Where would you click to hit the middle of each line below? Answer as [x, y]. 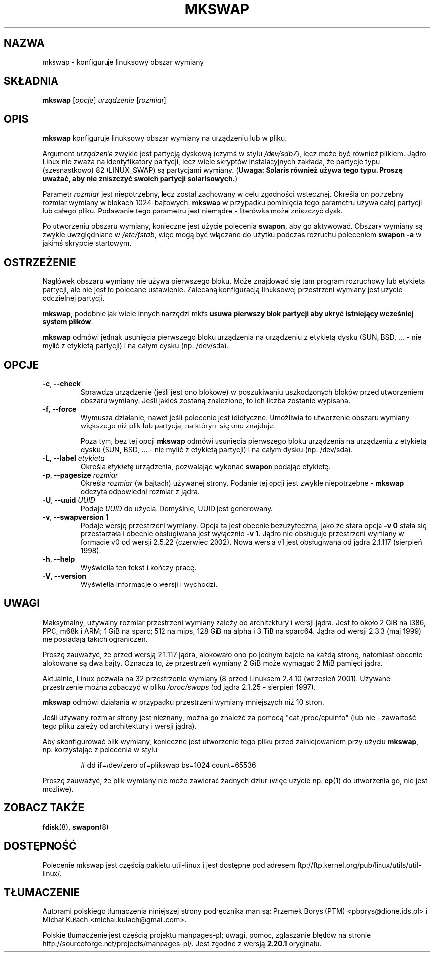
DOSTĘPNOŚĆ [40, 846]
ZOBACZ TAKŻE [44, 808]
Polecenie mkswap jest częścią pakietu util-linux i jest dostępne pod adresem [169, 865]
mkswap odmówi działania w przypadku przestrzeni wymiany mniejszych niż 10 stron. [183, 702]
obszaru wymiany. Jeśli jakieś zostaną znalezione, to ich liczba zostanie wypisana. [215, 400]
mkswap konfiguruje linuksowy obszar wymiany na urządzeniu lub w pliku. [165, 138]
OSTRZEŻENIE [40, 262]
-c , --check [61, 383]
